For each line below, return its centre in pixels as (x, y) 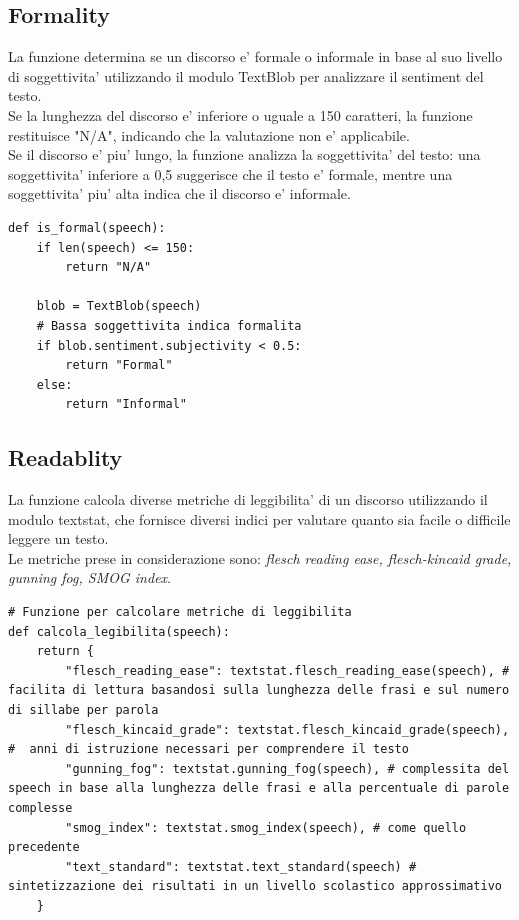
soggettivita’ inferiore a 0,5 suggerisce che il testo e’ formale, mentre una (230, 173)
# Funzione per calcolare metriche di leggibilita (180, 612)
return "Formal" (119, 365)
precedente (44, 847)
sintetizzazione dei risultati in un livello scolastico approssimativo (255, 886)
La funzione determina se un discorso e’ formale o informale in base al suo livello (255, 56)
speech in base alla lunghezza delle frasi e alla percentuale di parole (259, 788)
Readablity (65, 457)
